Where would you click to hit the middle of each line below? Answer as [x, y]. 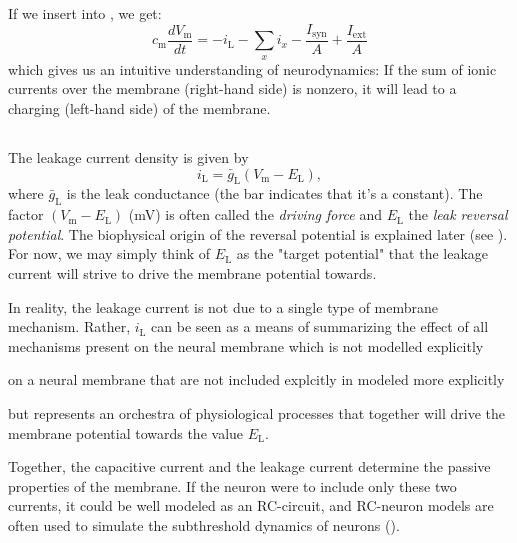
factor [26, 214]
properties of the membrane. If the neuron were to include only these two [232, 485]
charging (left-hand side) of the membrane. [139, 108]
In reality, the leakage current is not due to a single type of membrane [223, 306]
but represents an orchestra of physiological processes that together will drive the [257, 412]
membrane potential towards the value [126, 432]
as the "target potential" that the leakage [362, 253]
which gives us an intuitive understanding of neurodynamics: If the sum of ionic [252, 68]
